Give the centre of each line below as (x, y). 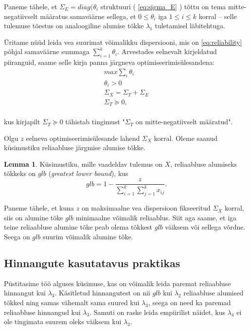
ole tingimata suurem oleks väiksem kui (63, 321)
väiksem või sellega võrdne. (205, 227)
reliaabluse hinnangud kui (42, 312)
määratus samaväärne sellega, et (88, 16)
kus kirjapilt (22, 122)
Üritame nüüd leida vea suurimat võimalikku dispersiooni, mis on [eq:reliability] (123, 42)
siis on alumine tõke (34, 217)
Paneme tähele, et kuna (39, 208)
